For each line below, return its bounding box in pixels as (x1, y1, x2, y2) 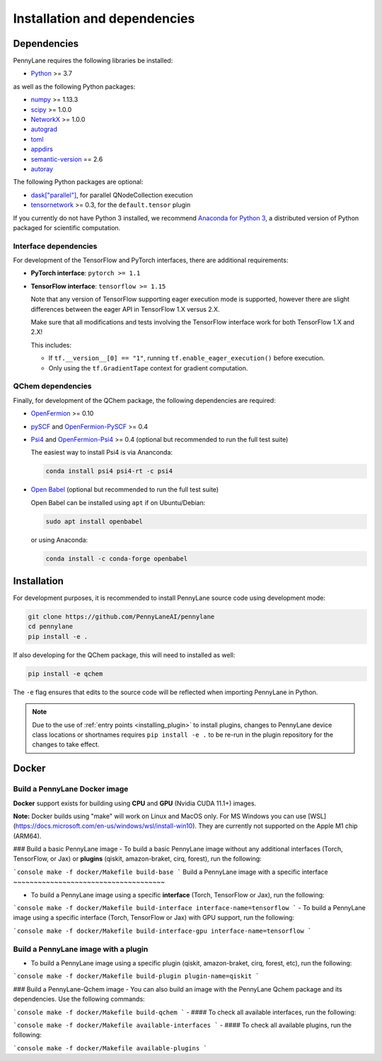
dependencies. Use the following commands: (13, 995, 145, 1004)
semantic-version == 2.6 (30, 154, 103, 163)
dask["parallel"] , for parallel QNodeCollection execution (30, 191, 193, 199)
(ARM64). (13, 832, 42, 840)
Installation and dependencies (13, 11, 195, 26)
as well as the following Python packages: (13, 82, 136, 91)
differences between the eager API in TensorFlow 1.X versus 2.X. (30, 305, 220, 313)
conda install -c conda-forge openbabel (45, 555, 187, 562)
